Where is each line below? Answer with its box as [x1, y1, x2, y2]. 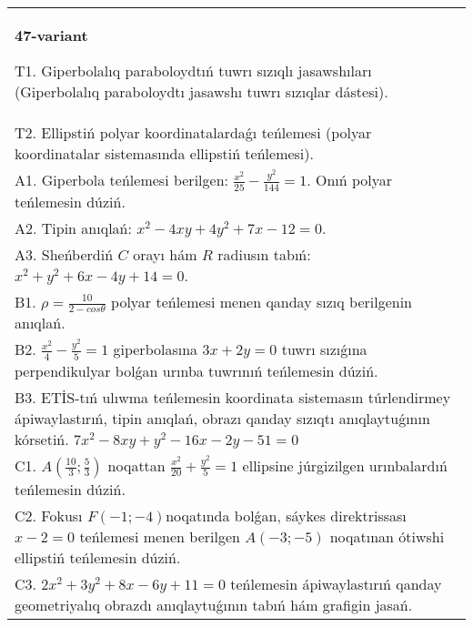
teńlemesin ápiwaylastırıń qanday [230, 572, 442, 594]
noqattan [107, 454, 166, 476]
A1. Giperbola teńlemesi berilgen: [15, 169, 228, 190]
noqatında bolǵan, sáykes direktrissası [166, 504, 407, 526]
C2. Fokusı [15, 504, 83, 526]
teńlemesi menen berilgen [79, 525, 240, 547]
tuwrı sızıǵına [281, 339, 367, 360]
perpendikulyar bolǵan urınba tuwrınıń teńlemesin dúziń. [15, 359, 378, 381]
